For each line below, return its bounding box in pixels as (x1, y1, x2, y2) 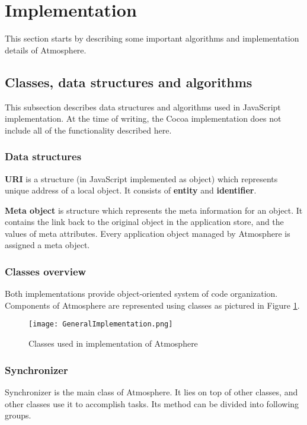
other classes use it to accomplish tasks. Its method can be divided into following (5, 397, 299, 410)
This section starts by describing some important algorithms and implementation (5, 32, 299, 45)
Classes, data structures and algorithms (5, 72, 252, 91)
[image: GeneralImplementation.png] (28, 320, 173, 329)
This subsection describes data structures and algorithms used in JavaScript (5, 100, 281, 113)
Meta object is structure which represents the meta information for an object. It (5, 204, 303, 216)
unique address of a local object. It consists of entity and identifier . (5, 184, 257, 196)
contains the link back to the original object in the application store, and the (5, 215, 284, 228)
